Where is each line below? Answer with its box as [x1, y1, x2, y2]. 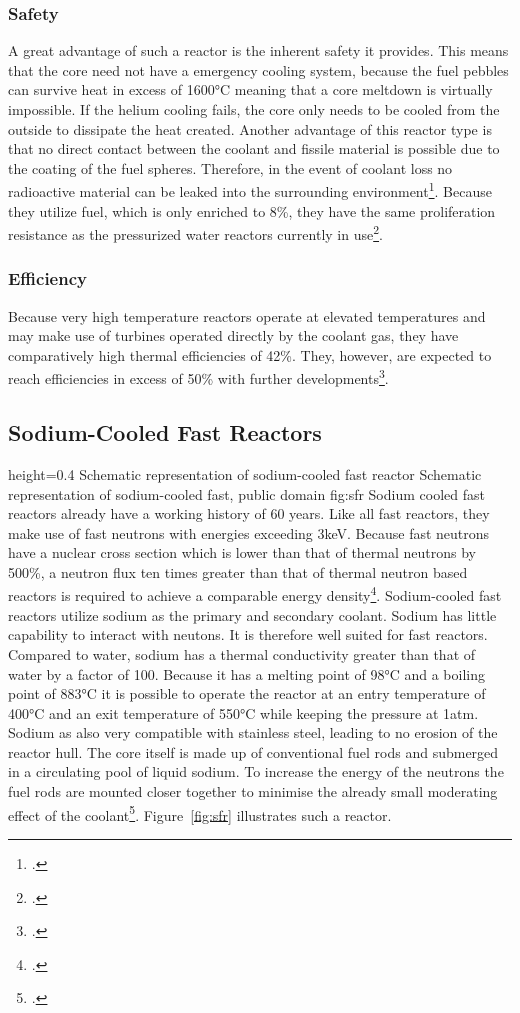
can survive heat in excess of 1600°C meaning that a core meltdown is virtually [8, 79, 493, 100]
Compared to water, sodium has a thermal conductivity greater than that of [8, 643, 476, 664]
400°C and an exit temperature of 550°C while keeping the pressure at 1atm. [8, 702, 479, 723]
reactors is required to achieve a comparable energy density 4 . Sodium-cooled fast [8, 582, 502, 606]
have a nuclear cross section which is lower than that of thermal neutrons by [8, 542, 476, 563]
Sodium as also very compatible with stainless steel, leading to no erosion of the [8, 722, 498, 743]
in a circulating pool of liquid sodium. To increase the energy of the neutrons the [8, 761, 504, 782]
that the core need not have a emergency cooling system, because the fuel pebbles [8, 59, 509, 80]
